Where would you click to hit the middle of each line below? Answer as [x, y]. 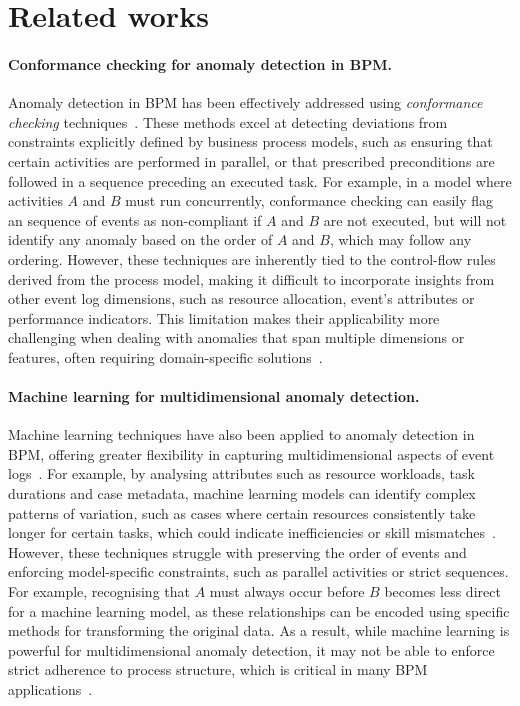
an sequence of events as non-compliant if [135, 219]
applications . [50, 689]
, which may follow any [400, 239]
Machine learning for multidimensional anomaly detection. [214, 396]
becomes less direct [442, 591]
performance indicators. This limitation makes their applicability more [224, 317]
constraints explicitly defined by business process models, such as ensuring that [250, 141]
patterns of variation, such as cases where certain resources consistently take [242, 512]
